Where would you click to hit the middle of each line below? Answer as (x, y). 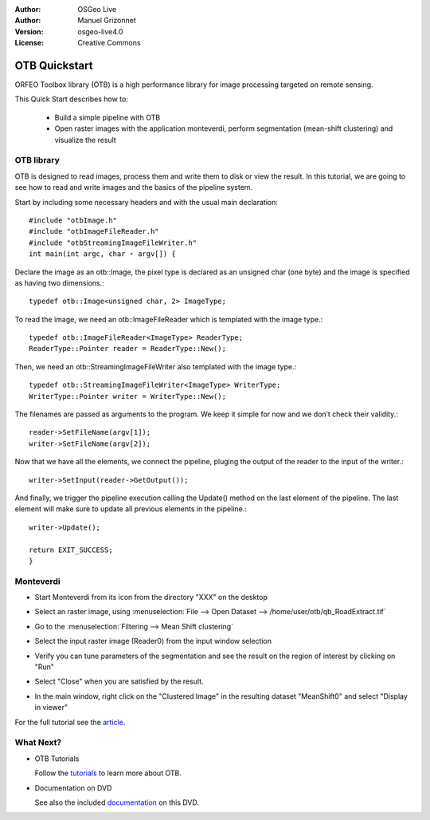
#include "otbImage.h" (73, 220)
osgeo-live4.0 (100, 31)
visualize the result (86, 140)
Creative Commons (109, 43)
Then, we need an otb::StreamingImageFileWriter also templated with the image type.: (156, 366)
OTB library (37, 160)
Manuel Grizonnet (107, 21)
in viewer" (51, 708)
